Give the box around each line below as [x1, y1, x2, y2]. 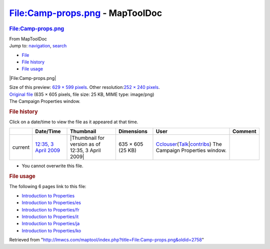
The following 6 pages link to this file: [9, 184, 86, 190]
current [12, 144, 30, 151]
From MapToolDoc [9, 35, 47, 42]
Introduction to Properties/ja [21, 221, 80, 227]
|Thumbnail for [70, 135, 105, 142]
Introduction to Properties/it [21, 214, 79, 220]
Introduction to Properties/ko [21, 228, 81, 234]
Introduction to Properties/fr [21, 207, 79, 213]
